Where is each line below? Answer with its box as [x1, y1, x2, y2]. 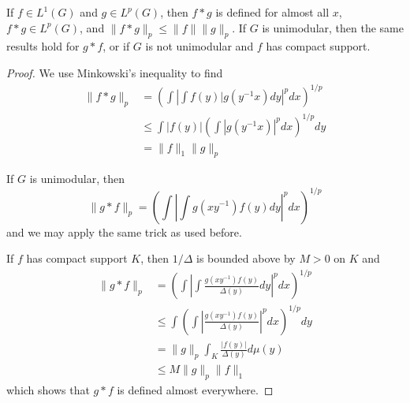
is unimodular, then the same [262, 19, 404, 35]
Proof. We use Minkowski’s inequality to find [6, 64, 223, 80]
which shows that [6, 381, 90, 397]
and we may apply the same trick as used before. [6, 223, 242, 240]
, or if [102, 38, 130, 54]
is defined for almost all [215, 4, 330, 20]
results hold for [6, 38, 80, 54]
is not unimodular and [145, 38, 254, 54]
